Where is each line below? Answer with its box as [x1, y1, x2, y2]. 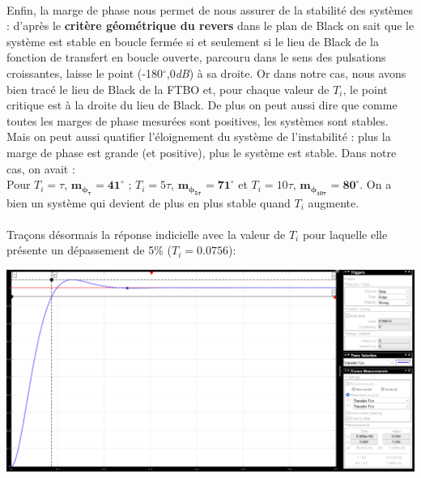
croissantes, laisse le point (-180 [6, 64, 163, 81]
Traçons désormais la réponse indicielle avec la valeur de [6, 225, 286, 242]
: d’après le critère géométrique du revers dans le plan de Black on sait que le [6, 17, 415, 34]
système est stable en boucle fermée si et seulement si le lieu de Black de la [6, 32, 379, 49]
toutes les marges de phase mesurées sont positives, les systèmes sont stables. [6, 112, 389, 129]
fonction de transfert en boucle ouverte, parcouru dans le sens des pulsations [6, 49, 386, 66]
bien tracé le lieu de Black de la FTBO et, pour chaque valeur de [6, 80, 330, 97]
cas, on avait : [6, 160, 75, 177]
